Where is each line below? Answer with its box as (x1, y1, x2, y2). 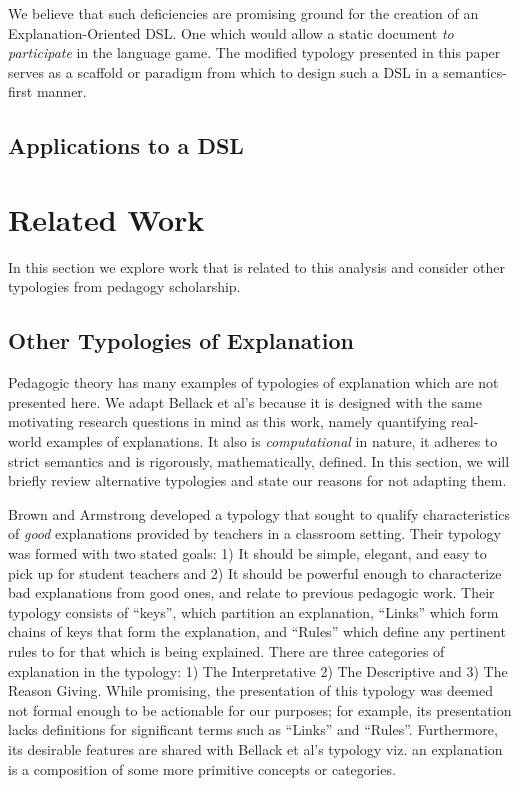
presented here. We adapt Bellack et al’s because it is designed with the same (8, 391, 482, 412)
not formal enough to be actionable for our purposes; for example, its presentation (8, 699, 512, 720)
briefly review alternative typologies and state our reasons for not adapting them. (8, 470, 507, 491)
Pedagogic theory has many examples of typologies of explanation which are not (8, 372, 499, 393)
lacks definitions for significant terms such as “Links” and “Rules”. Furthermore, (8, 719, 498, 740)
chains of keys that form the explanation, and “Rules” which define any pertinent (8, 621, 506, 642)
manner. (36, 81, 87, 102)
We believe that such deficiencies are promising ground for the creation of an (8, 3, 479, 23)
